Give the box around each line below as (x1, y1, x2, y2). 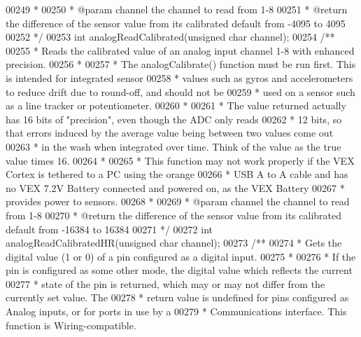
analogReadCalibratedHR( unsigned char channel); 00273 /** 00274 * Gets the (6, 235, 342, 250)
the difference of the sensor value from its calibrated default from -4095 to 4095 (6, 15, 346, 30)
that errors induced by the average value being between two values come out (6, 125, 334, 140)
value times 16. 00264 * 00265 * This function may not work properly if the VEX (6, 153, 355, 167)
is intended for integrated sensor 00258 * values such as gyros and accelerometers (6, 70, 353, 85)
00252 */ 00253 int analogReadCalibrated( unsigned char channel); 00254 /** (6, 29, 335, 44)
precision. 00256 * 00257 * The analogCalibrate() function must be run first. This (6, 57, 356, 71)
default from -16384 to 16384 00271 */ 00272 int (6, 221, 213, 236)
